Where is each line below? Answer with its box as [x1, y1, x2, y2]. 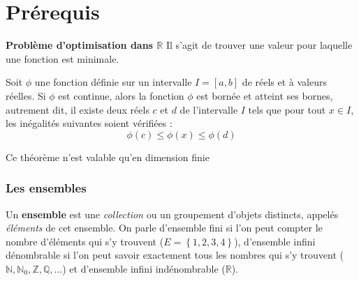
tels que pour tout [248, 102, 326, 116]
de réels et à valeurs [242, 75, 328, 89]
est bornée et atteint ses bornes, [196, 88, 333, 102]
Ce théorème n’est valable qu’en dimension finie [6, 149, 210, 164]
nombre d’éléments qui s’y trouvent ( [6, 234, 164, 248]
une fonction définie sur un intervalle [34, 75, 192, 89]
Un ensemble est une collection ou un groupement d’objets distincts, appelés [6, 206, 339, 221]
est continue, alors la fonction [58, 88, 184, 102]
